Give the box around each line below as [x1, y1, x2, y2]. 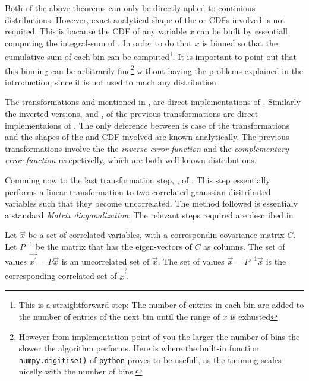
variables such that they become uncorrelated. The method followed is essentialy [5, 197, 298, 209]
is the [266, 255, 286, 267]
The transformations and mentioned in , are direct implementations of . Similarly [5, 96, 301, 108]
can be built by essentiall [197, 25, 288, 37]
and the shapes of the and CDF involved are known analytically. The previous [5, 131, 289, 143]
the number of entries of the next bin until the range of [18, 310, 220, 322]
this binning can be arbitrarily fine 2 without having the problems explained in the [5, 62, 304, 77]
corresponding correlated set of [5, 269, 117, 282]
